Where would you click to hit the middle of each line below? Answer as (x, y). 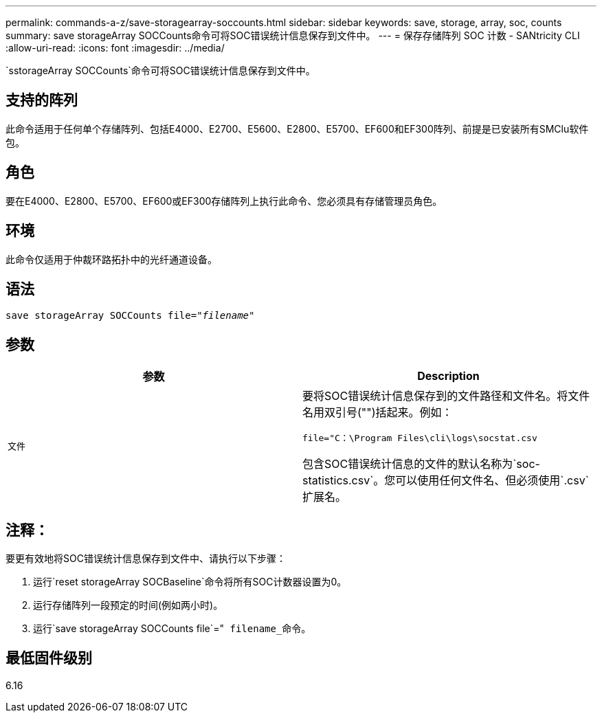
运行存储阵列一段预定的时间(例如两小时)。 (128, 605)
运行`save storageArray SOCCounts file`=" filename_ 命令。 (172, 629)
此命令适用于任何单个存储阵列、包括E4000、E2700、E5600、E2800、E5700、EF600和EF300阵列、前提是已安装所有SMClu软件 (297, 128)
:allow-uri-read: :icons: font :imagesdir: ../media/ (115, 48)
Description (448, 376)
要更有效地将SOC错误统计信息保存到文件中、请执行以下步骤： (146, 559)
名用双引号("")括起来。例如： (378, 413)
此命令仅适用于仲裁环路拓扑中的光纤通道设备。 (111, 259)
